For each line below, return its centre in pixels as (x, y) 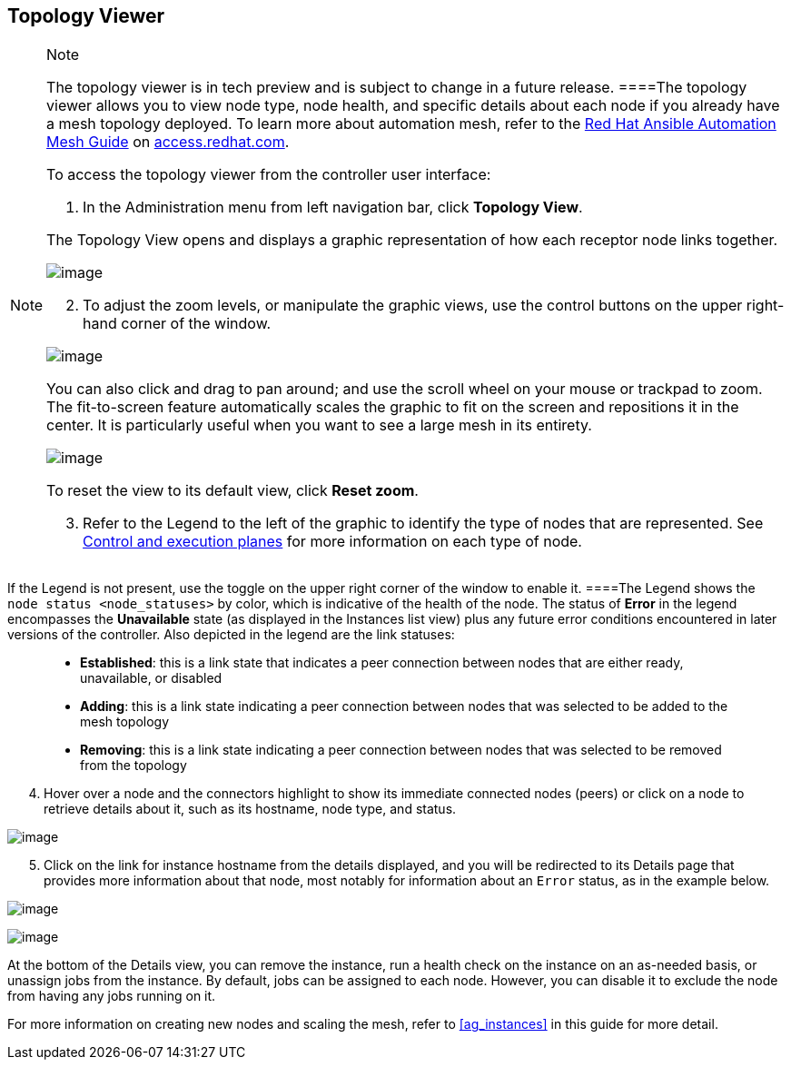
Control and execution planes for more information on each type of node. (332, 542)
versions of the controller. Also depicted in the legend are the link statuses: (231, 635)
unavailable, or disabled (151, 678)
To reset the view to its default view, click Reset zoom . (232, 491)
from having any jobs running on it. (112, 996)
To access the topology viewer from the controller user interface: (269, 175)
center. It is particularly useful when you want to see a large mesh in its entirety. (319, 425)
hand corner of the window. (177, 324)
